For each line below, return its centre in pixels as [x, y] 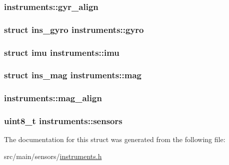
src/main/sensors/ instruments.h [53, 156]
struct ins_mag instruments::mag [73, 75]
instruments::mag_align [53, 98]
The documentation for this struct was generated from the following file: [115, 139]
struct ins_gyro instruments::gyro [74, 29]
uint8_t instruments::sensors [63, 121]
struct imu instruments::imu [62, 52]
